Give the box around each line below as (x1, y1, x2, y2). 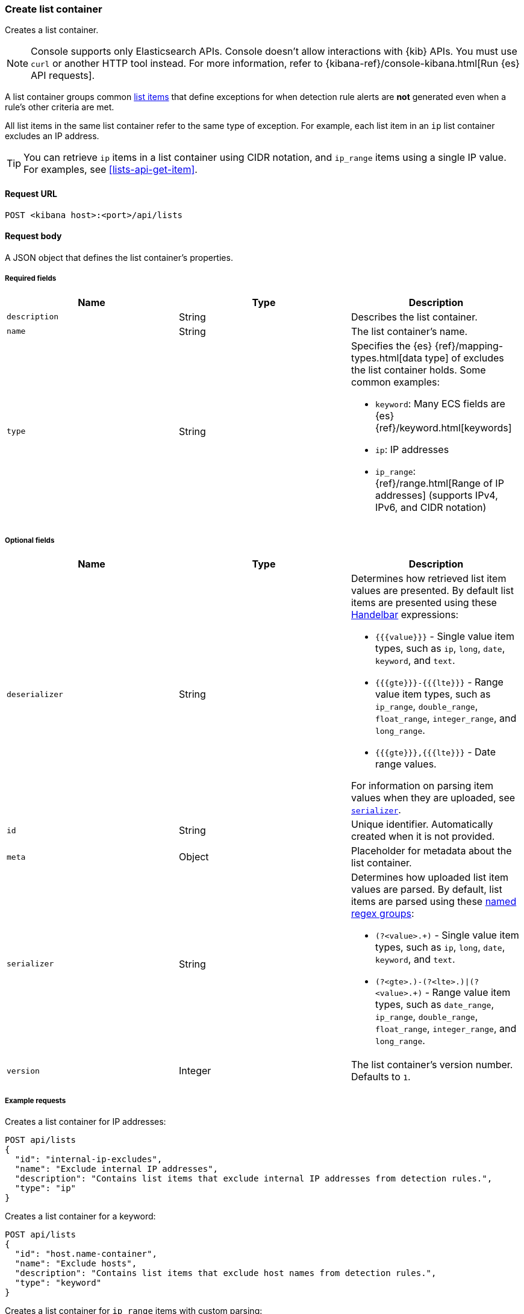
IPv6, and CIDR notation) (375, 501, 487, 513)
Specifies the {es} (351, 339, 432, 352)
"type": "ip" (14, 1183, 76, 1194)
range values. (375, 758, 437, 771)
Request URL (5, 188, 57, 199)
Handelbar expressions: (351, 609, 459, 621)
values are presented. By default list (351, 584, 514, 597)
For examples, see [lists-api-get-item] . (23, 163, 198, 176)
